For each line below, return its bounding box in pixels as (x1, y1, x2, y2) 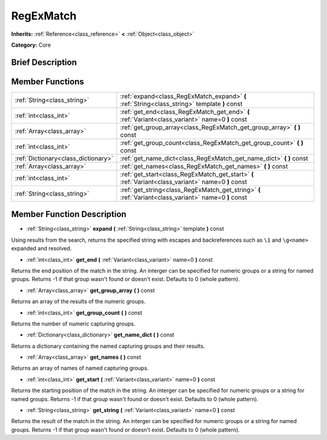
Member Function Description (11, 209, 127, 219)
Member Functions (11, 76, 84, 87)
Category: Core (11, 41, 51, 48)
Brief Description (11, 57, 77, 67)
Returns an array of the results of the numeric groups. (11, 298, 146, 305)
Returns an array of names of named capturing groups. (11, 364, 149, 372)
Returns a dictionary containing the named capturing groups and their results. (11, 342, 205, 350)
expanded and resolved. (11, 245, 72, 252)
